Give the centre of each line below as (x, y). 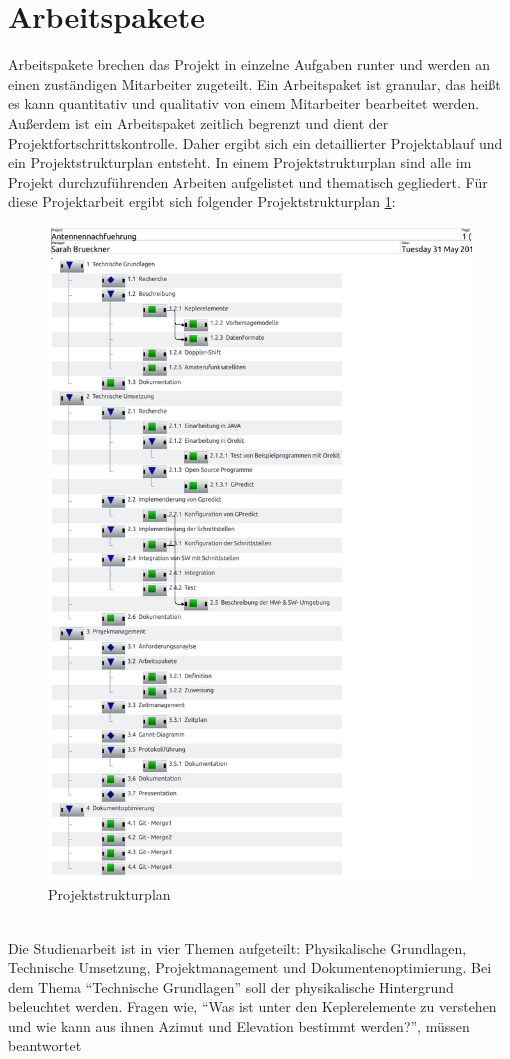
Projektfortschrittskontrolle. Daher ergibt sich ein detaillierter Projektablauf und (255, 142)
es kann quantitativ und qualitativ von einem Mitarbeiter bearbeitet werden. (244, 103)
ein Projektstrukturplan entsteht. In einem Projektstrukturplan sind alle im (240, 162)
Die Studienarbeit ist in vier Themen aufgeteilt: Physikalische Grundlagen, (237, 947)
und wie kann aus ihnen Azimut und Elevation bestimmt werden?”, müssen (239, 1025)
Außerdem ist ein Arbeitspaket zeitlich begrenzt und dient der (198, 122)
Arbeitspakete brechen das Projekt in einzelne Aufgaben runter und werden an (249, 64)
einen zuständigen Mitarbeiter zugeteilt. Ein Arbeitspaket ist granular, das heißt (254, 83)
